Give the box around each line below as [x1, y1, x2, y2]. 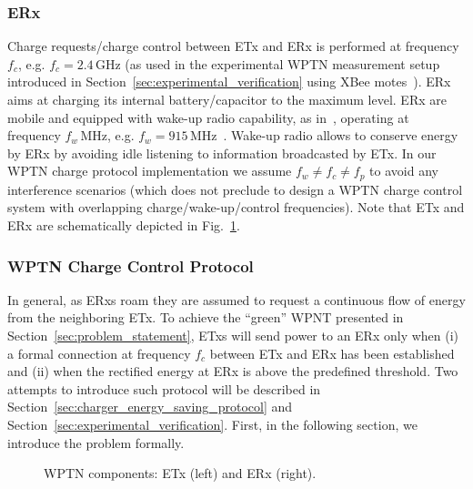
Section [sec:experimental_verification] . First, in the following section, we [7, 414, 418, 433]
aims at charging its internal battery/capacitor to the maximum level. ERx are [7, 90, 447, 108]
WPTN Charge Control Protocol [7, 254, 254, 277]
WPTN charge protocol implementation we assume [7, 161, 292, 180]
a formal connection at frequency [7, 343, 191, 362]
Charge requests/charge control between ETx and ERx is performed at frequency [7, 36, 459, 56]
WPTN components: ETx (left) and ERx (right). [44, 464, 317, 483]
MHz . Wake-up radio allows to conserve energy [189, 126, 458, 145]
